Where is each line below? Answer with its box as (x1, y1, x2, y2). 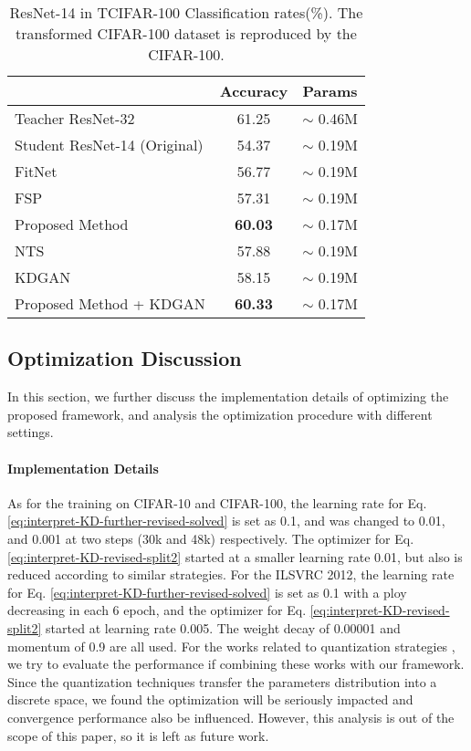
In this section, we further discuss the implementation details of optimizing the (7, 387, 449, 406)
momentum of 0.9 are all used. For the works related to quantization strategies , (7, 636, 455, 655)
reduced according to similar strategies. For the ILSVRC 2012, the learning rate (7, 565, 455, 584)
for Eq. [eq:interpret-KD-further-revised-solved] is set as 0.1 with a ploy (7, 582, 407, 601)
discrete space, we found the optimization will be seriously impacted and (7, 690, 413, 709)
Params (302, 80, 358, 101)
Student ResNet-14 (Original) (15, 134, 204, 155)
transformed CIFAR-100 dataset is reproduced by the (16, 23, 357, 44)
